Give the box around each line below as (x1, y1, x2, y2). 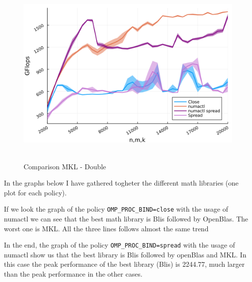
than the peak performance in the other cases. (4, 269, 142, 279)
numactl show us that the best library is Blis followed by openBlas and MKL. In (4, 249, 247, 259)
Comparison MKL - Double (24, 161, 106, 171)
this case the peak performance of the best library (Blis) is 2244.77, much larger (4, 259, 245, 269)
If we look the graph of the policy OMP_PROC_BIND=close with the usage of (4, 204, 228, 214)
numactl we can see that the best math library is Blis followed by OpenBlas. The (4, 214, 249, 224)
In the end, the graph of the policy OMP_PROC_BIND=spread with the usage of (4, 240, 235, 250)
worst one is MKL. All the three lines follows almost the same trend (4, 223, 209, 233)
